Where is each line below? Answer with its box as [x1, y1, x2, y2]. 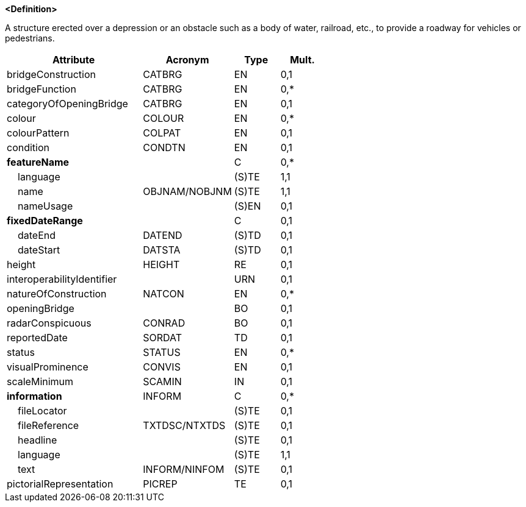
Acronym [165, 54, 209, 66]
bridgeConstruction [7, 68, 96, 80]
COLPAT [143, 127, 181, 139]
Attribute [52, 54, 95, 66]
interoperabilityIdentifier [7, 273, 117, 285]
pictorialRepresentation [7, 478, 113, 490]
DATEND [143, 229, 182, 241]
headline [18, 434, 57, 446]
